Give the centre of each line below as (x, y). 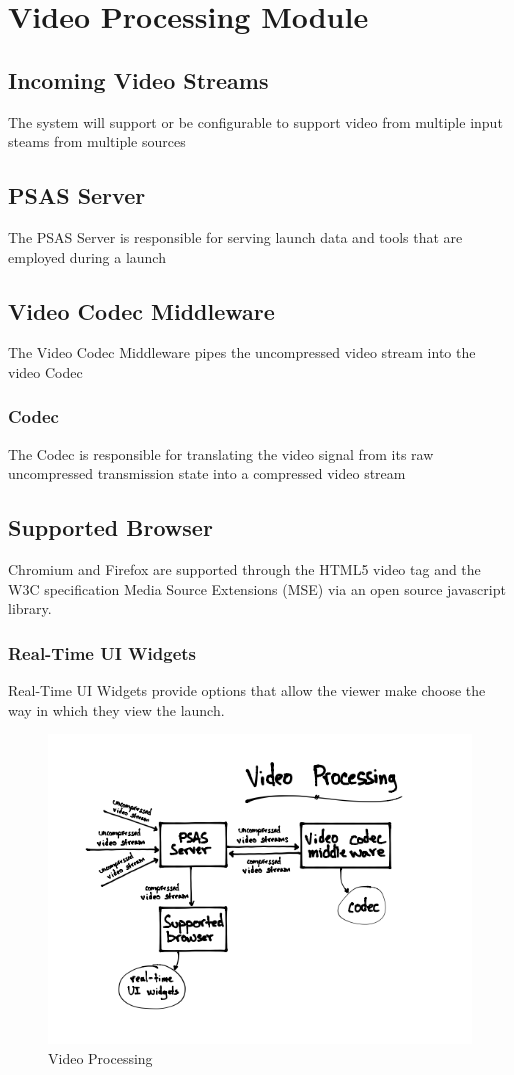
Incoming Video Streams (138, 79)
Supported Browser (110, 527)
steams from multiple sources (97, 141)
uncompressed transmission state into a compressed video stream (207, 473)
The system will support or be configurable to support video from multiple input (255, 121)
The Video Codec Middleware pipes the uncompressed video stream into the (242, 352)
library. (30, 608)
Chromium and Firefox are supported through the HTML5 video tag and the (244, 569)
